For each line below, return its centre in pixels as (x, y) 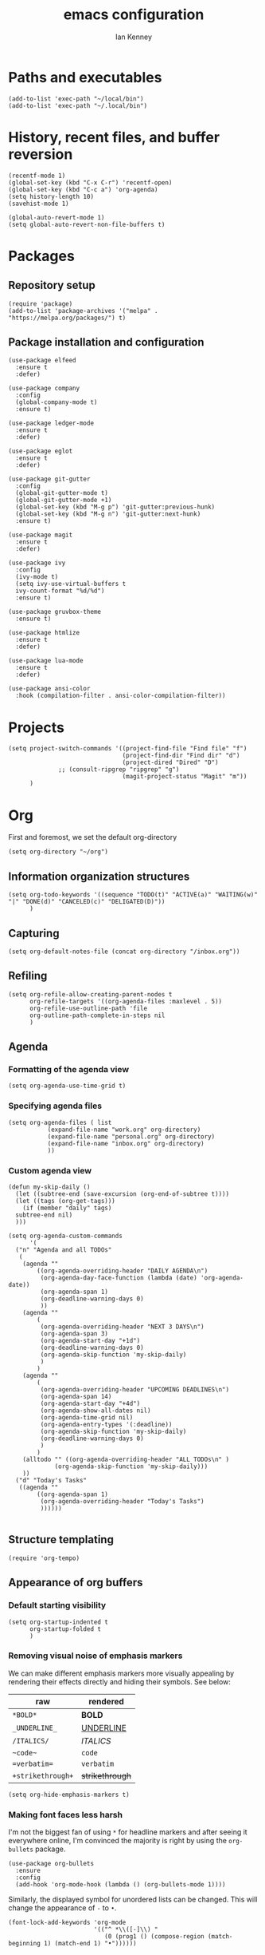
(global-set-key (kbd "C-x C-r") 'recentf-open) (90, 182)
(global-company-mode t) (57, 402)
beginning (25, 1944)
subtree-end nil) (44, 1215)
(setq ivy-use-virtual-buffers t (71, 584)
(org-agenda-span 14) (76, 1397)
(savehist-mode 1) (39, 204)
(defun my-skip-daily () (49, 1187)
